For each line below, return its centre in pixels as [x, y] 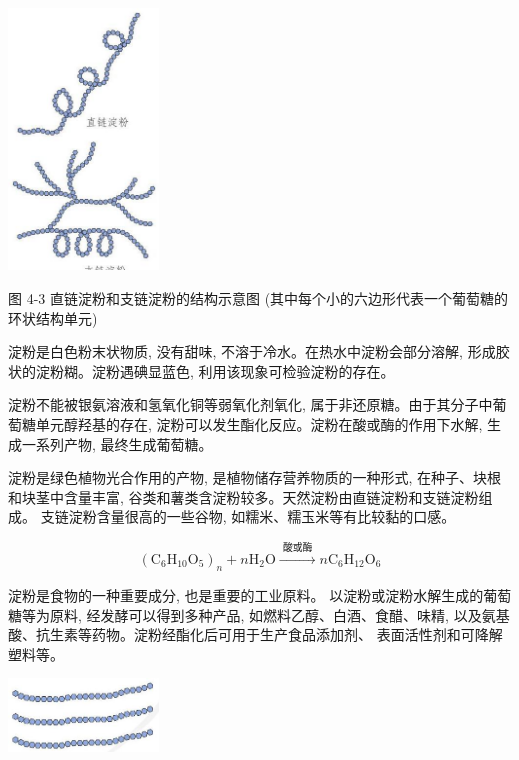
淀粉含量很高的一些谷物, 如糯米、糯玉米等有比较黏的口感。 [262, 516]
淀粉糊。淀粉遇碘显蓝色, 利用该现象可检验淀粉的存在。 [215, 370]
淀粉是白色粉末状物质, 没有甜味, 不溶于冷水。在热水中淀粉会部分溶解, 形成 [252, 351]
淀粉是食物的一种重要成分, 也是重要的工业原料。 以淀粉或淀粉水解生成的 [246, 595]
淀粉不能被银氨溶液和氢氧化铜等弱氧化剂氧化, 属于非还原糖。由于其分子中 [250, 404]
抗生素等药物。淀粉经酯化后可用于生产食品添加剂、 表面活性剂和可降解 [269, 634]
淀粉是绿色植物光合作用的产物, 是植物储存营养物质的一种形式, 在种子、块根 [255, 477]
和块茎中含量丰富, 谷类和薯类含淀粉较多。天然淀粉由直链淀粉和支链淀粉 [243, 496]
